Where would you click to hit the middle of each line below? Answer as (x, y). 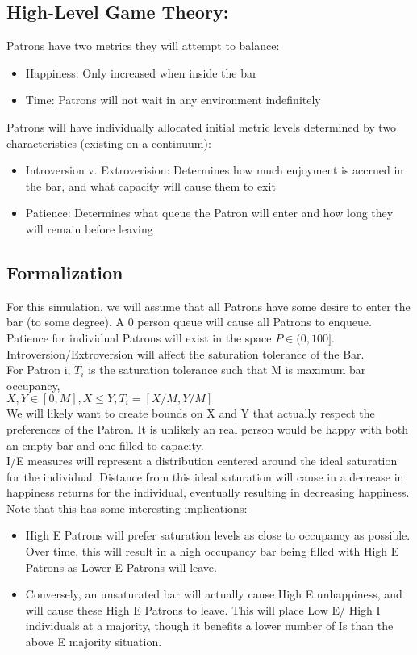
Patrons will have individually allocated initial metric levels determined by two (202, 126)
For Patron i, (39, 369)
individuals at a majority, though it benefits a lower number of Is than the (209, 626)
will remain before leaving (89, 228)
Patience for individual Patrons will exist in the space (139, 337)
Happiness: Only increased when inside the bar (141, 72)
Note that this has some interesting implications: (127, 508)
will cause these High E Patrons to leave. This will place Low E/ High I (203, 609)
